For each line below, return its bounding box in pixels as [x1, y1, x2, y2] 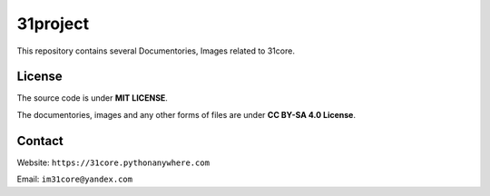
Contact [16, 132, 64, 149]
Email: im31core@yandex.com [16, 173, 133, 185]
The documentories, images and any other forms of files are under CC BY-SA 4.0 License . [16, 109, 356, 120]
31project [16, 14, 90, 34]
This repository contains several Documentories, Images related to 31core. [16, 45, 295, 56]
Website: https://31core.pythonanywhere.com [16, 157, 211, 168]
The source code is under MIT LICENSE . [16, 93, 168, 103]
